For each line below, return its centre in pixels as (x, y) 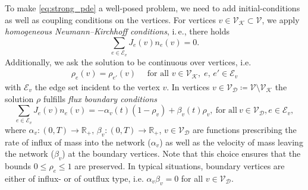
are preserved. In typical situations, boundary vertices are (180, 166)
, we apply (281, 19)
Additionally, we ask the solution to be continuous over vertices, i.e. (128, 61)
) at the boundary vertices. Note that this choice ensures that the (181, 153)
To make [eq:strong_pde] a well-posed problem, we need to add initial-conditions (153, 8)
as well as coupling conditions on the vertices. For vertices (110, 19)
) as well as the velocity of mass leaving (231, 142)
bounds (18, 166)
